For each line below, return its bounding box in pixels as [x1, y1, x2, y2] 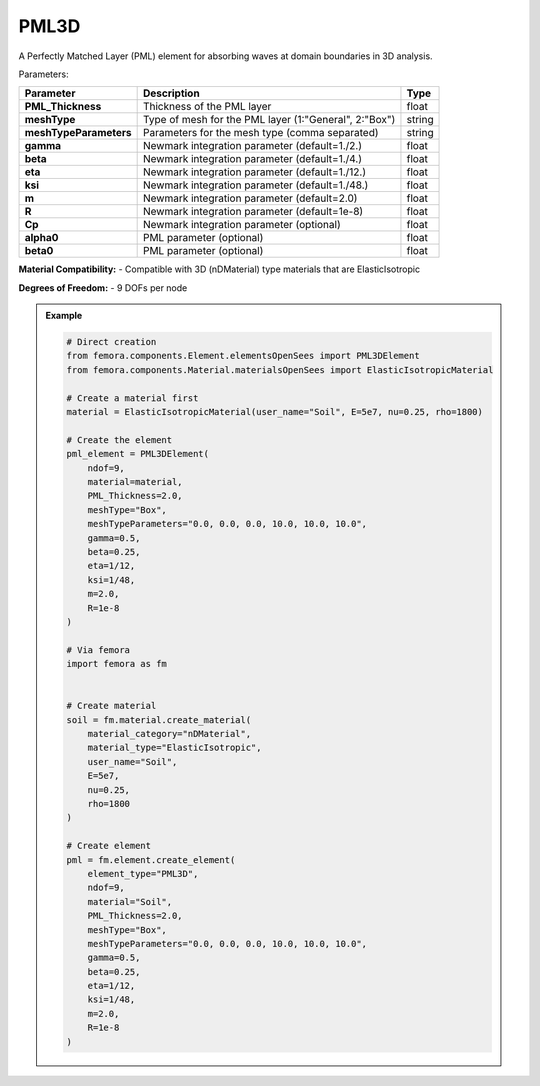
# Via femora [66, 644, 130, 655]
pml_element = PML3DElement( [66, 448, 210, 460]
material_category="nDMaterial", [87, 728, 252, 740]
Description [142, 86, 200, 100]
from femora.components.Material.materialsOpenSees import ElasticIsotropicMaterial [66, 364, 494, 375]
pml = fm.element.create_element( [66, 854, 236, 865]
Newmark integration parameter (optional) [142, 218, 342, 232]
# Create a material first [66, 392, 199, 404]
